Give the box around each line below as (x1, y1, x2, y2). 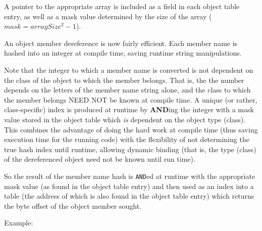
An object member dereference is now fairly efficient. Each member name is (4, 37, 238, 48)
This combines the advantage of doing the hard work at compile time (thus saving (4, 124, 258, 134)
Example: (4, 217, 33, 228)
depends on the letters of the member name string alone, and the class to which (4, 84, 251, 95)
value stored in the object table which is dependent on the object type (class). (4, 114, 246, 124)
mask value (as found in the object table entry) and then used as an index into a (4, 180, 254, 191)
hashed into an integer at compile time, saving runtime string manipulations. (4, 48, 242, 58)
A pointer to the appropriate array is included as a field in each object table (4, 1, 240, 11)
